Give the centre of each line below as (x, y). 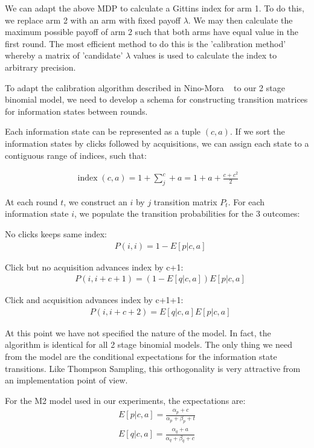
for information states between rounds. (76, 111)
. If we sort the (257, 131)
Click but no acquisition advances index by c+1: (94, 267)
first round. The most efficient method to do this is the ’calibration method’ (146, 43)
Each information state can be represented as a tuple (103, 131)
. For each (246, 201)
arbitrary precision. (40, 67)
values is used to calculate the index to (205, 55)
